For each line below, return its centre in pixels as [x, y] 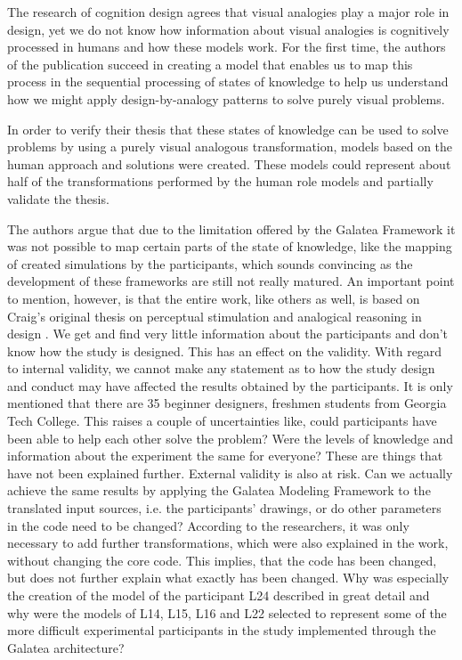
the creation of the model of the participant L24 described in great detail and [219, 595]
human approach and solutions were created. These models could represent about [229, 163]
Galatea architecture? [66, 647]
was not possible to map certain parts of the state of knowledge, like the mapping [230, 246]
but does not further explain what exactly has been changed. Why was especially [228, 578]
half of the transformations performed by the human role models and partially [220, 181]
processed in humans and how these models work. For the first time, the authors [227, 47]
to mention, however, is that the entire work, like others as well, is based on [214, 298]
